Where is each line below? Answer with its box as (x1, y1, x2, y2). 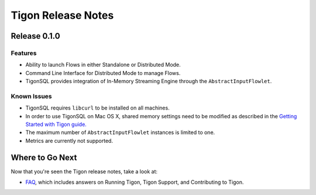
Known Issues (11, 92, 52, 100)
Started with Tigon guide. (25, 121, 87, 128)
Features (11, 49, 37, 57)
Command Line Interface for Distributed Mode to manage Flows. (25, 69, 181, 76)
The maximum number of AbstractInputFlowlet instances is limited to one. (25, 129, 215, 136)
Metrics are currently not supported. (25, 137, 114, 144)
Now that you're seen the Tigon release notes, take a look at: (11, 167, 158, 175)
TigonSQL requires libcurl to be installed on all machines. (25, 104, 170, 111)
